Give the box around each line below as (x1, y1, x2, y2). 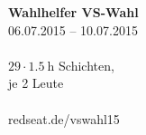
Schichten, (59, 55, 114, 74)
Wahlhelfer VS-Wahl (8, 3, 139, 21)
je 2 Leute (8, 73, 64, 92)
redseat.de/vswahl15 (8, 109, 120, 128)
